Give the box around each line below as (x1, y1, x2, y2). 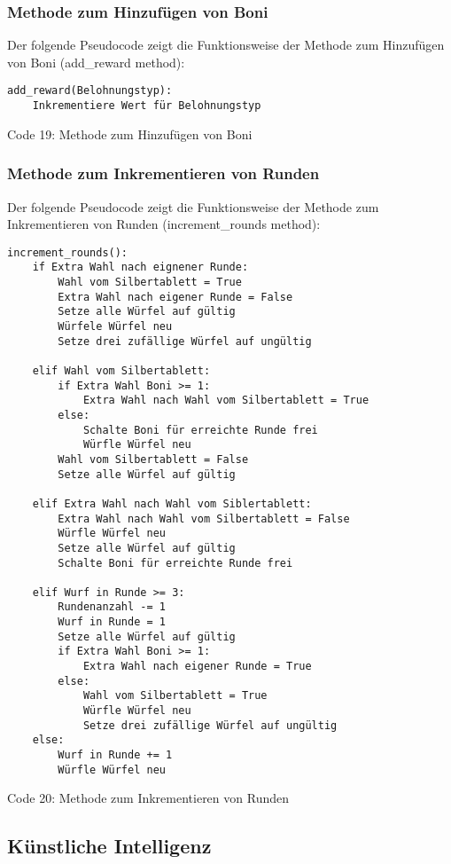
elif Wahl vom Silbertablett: (32, 364, 211, 377)
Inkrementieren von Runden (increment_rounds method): (7, 215, 321, 233)
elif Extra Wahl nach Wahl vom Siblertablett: (32, 497, 312, 510)
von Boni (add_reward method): (7, 52, 185, 71)
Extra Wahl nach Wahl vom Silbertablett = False (58, 512, 350, 525)
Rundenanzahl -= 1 (58, 601, 166, 614)
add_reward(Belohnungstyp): (7, 84, 173, 98)
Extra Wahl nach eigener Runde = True (82, 660, 312, 673)
